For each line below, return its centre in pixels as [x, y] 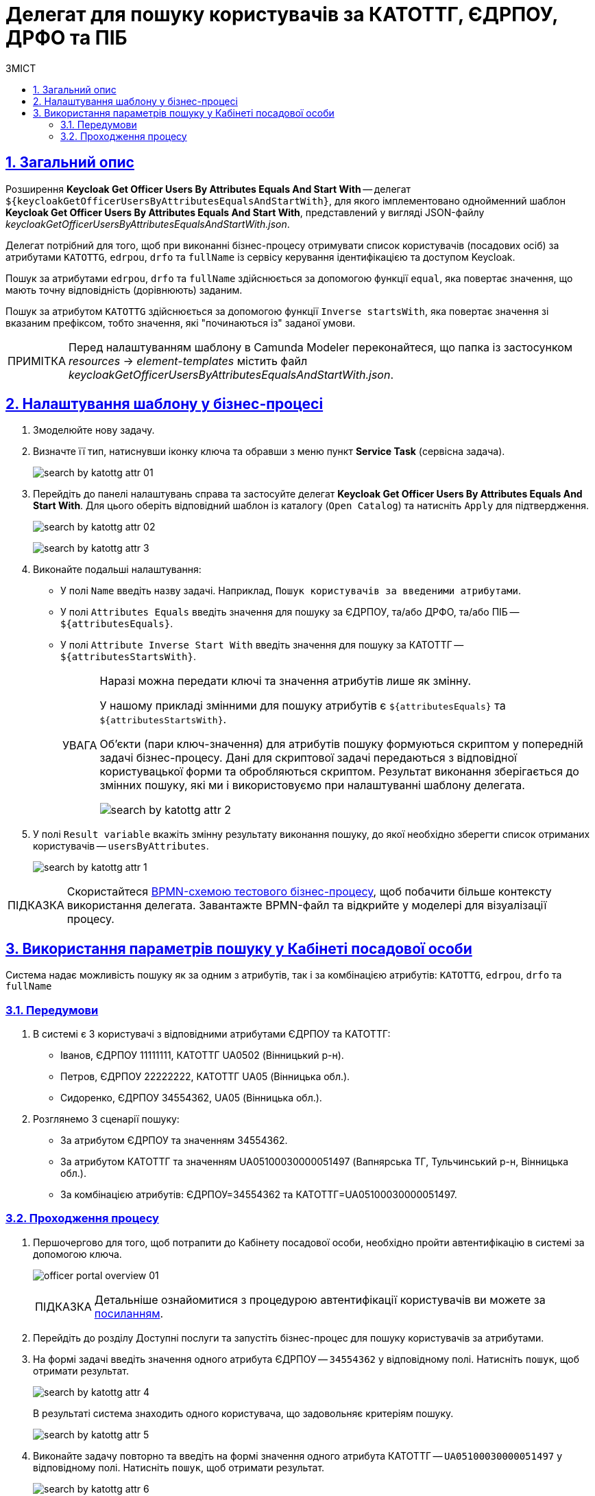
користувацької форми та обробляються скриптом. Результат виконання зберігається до [339, 772]
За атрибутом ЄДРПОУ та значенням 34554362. [174, 1141]
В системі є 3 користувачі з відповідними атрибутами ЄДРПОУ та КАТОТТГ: [212, 1034]
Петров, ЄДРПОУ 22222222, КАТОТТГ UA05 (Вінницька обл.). [205, 1077]
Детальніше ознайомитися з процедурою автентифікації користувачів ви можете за [320, 1299]
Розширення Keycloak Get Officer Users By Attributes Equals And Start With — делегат [208, 189]
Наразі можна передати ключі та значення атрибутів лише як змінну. [286, 681]
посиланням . [129, 1313]
